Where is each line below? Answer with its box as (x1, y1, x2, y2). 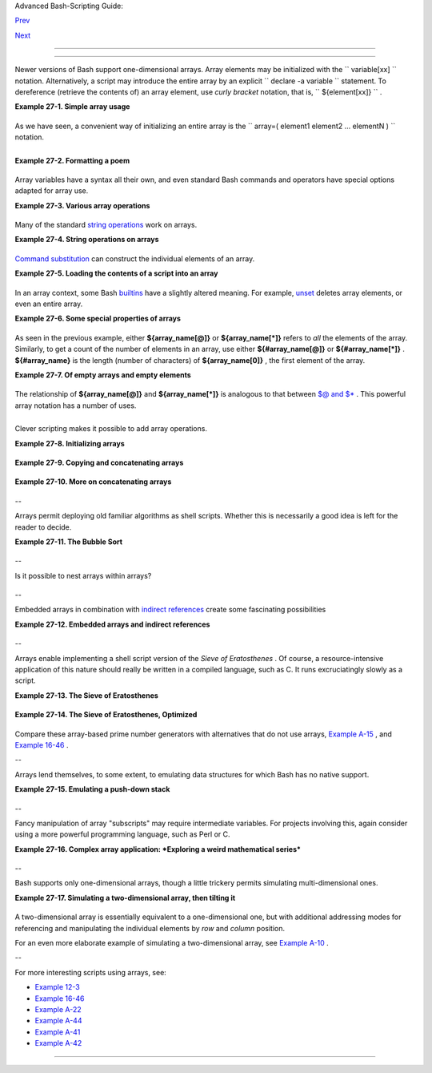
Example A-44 (34, 1016, 82, 1026)
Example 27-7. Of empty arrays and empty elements (14, 369, 191, 380)
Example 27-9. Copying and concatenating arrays (14, 458, 184, 467)
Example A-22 (34, 1005, 82, 1014)
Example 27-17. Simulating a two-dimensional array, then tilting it (14, 893, 236, 902)
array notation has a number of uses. (14, 401, 137, 410)
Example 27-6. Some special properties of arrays (14, 313, 182, 324)
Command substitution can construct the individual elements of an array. (14, 253, 255, 264)
